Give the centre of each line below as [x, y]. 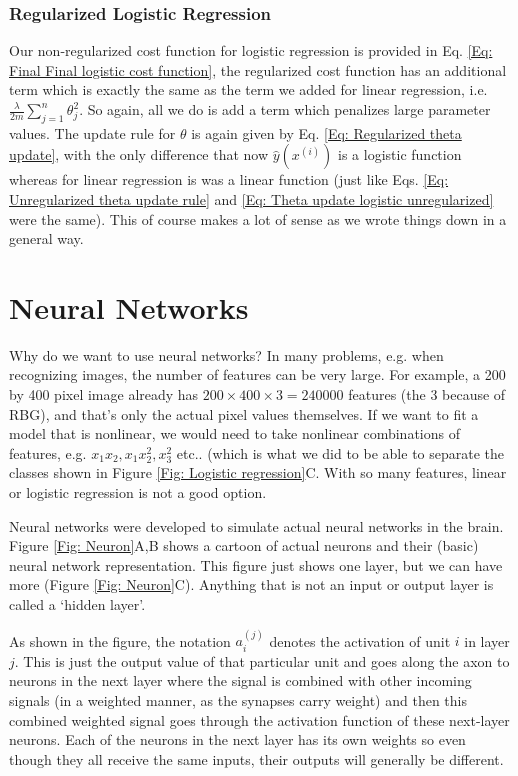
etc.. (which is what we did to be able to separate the [340, 452]
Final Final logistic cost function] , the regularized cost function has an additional [258, 69]
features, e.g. [48, 452]
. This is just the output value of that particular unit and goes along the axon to [262, 660]
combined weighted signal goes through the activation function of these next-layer [259, 719]
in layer [487, 640]
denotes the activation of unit [360, 640]
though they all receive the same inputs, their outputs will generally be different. [256, 758]
